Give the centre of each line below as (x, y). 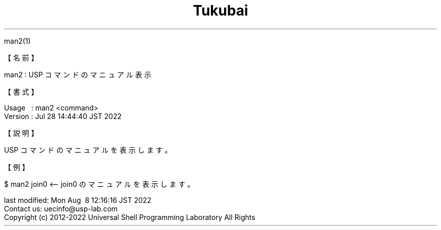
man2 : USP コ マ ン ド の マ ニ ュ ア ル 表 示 (78, 74)
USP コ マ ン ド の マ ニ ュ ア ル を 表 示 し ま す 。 (88, 150)
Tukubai (220, 11)
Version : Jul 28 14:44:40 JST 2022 (63, 116)
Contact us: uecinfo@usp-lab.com (61, 208)
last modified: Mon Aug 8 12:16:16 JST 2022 (78, 200)
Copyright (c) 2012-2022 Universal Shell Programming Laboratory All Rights (130, 217)
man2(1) (17, 41)
